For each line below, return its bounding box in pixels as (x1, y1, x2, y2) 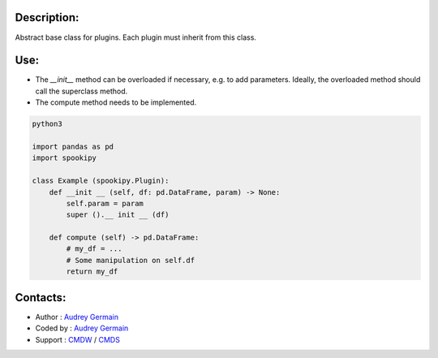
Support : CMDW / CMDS (35, 334, 121, 344)
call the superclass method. (35, 86, 128, 96)
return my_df (66, 267, 118, 276)
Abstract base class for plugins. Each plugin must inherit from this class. (15, 32, 257, 42)
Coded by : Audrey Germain (35, 323, 129, 333)
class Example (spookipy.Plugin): (32, 176, 170, 186)
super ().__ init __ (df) (66, 210, 170, 219)
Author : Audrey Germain (35, 312, 119, 321)
